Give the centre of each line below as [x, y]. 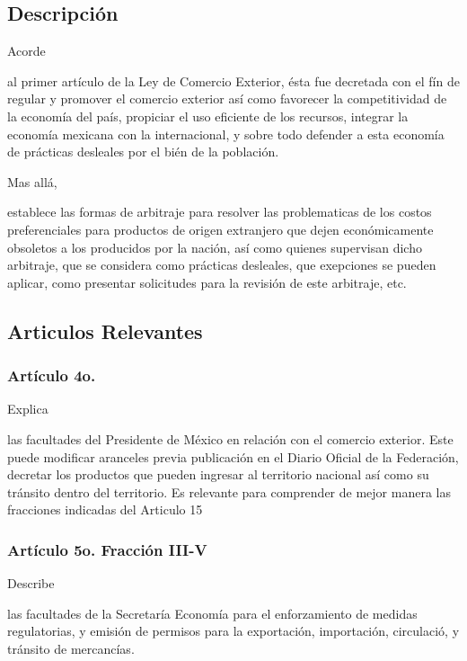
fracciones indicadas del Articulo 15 [105, 509]
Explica [28, 409]
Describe [31, 583]
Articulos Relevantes [105, 330]
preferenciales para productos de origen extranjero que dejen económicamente [220, 229]
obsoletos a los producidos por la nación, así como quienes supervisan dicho [215, 247]
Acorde [26, 51]
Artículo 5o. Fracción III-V [107, 549]
